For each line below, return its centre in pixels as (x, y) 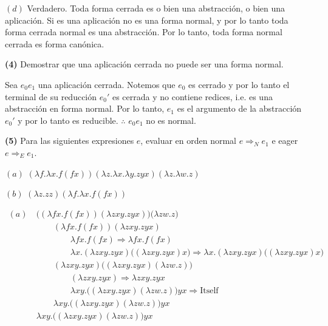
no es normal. (171, 120)
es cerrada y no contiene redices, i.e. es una (192, 96)
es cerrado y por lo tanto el (239, 84)
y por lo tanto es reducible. (68, 120)
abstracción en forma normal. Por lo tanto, (85, 108)
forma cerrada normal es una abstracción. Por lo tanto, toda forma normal (144, 32)
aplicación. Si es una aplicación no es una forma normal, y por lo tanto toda (147, 20)
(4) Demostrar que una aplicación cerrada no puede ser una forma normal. (144, 64)
